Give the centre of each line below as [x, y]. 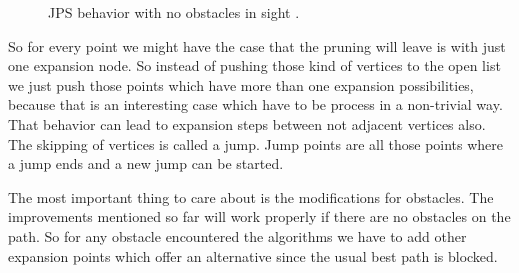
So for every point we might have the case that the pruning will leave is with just [257, 45]
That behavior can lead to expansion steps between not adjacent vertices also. [247, 123]
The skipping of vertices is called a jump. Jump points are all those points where [256, 143]
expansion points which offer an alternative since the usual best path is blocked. [253, 255]
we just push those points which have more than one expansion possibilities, [241, 84]
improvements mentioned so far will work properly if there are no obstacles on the [259, 216]
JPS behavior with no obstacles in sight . [174, 12]
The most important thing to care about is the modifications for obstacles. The [251, 196]
